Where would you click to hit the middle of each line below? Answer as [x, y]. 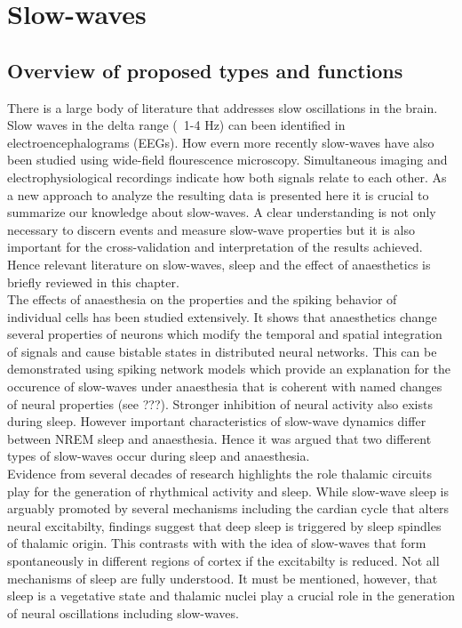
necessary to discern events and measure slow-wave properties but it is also [211, 229]
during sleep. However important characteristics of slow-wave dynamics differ [217, 421]
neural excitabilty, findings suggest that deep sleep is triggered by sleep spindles [224, 525]
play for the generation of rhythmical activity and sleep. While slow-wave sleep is [228, 491]
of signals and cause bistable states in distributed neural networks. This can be [222, 351]
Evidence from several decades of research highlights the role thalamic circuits [219, 474]
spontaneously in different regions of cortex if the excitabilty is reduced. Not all [223, 561]
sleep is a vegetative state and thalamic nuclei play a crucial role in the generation [231, 596]
